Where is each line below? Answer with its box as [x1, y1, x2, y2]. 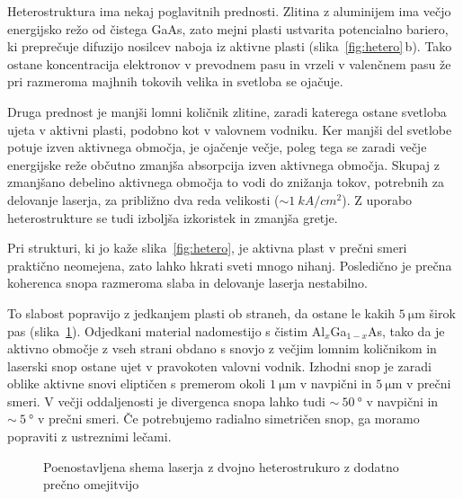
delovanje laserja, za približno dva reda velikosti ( [7, 190, 280, 209]
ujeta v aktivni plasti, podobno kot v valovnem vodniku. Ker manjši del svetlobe [7, 120, 452, 138]
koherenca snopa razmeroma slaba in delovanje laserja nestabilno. [7, 273, 369, 292]
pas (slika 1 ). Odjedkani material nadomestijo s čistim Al [7, 321, 325, 340]
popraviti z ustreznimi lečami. [7, 427, 172, 446]
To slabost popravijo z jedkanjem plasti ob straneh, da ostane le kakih [7, 303, 395, 322]
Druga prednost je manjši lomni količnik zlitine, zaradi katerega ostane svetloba [7, 102, 447, 120]
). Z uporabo [342, 190, 413, 209]
